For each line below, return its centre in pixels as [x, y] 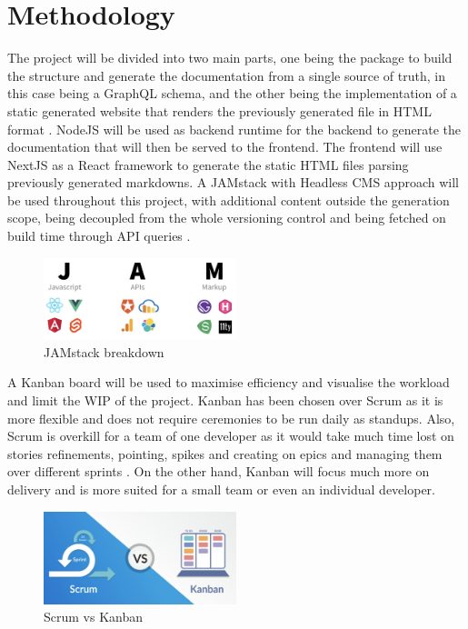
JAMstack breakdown [104, 351]
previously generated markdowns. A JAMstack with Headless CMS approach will [233, 182]
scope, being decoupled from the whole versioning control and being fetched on [227, 218]
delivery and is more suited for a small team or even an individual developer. [221, 489]
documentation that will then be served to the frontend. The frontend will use [225, 147]
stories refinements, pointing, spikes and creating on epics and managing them [225, 453]
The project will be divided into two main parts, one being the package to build [230, 58]
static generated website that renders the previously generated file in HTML [219, 110]
